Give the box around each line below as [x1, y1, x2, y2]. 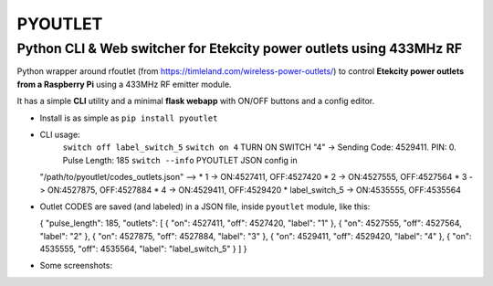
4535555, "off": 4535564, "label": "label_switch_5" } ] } [39, 243, 247, 255]
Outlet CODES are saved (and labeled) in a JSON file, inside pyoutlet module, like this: [39, 201, 371, 212]
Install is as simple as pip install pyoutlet [39, 112, 218, 123]
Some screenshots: [39, 260, 113, 271]
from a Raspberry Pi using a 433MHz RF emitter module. [16, 79, 232, 90]
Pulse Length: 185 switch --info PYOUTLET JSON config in [62, 154, 299, 165]
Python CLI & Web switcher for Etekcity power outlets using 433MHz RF [16, 40, 463, 57]
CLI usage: [39, 129, 81, 140]
